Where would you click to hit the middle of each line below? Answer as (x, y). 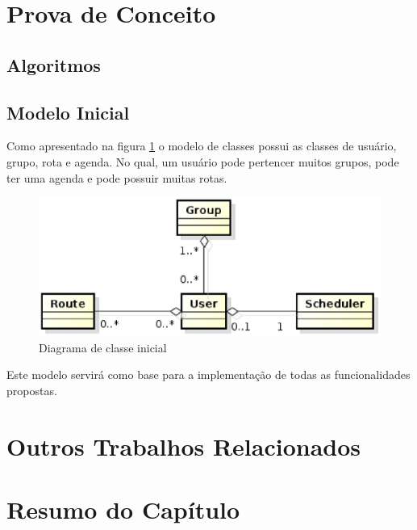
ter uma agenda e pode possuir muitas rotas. (117, 177)
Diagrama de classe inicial (103, 347)
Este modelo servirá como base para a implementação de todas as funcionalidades (208, 374)
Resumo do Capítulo (123, 509)
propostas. (32, 390)
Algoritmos (54, 64)
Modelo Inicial (68, 112)
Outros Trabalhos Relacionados (184, 446)
